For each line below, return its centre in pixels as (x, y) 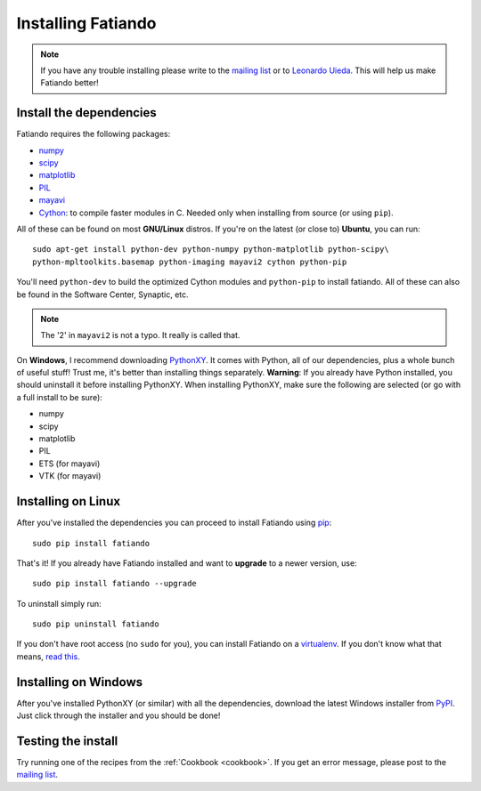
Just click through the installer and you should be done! (118, 715)
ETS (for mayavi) (69, 464)
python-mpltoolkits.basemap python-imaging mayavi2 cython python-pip (190, 262)
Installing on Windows (80, 682)
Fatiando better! (70, 83)
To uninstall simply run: (59, 603)
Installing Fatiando (86, 23)
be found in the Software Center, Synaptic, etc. (102, 295)
